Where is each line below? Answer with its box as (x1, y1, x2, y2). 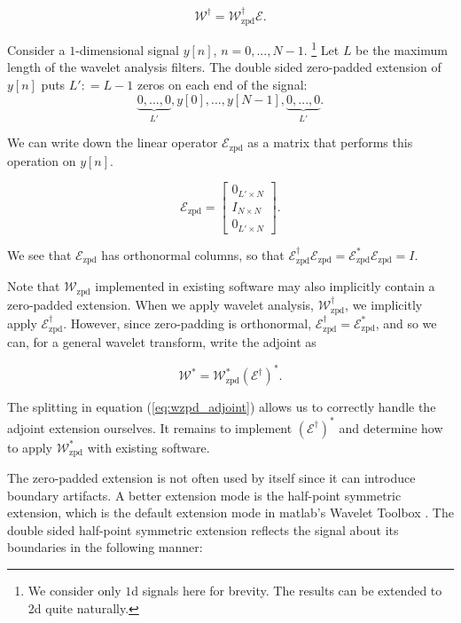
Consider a (7, 40, 66, 59)
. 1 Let (303, 38, 340, 59)
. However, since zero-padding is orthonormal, (63, 313, 312, 332)
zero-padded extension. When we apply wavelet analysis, (7, 295, 314, 313)
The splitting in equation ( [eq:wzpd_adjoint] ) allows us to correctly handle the (7, 398, 436, 416)
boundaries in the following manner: (7, 538, 203, 556)
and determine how (339, 418, 443, 437)
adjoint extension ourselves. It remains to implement (7, 418, 293, 437)
